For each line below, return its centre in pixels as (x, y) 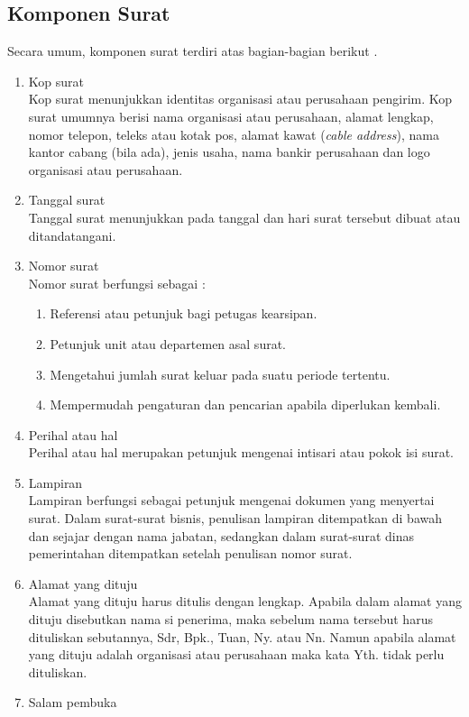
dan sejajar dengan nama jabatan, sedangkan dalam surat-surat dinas (221, 535)
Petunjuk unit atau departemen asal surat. (168, 343)
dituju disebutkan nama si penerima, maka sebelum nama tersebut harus (230, 619)
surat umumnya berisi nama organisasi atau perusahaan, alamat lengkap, (231, 116)
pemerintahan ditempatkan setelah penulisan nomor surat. (190, 553)
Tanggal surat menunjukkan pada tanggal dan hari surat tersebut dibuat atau (244, 217)
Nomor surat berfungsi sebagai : (117, 283)
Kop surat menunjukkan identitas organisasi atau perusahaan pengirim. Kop (240, 99)
